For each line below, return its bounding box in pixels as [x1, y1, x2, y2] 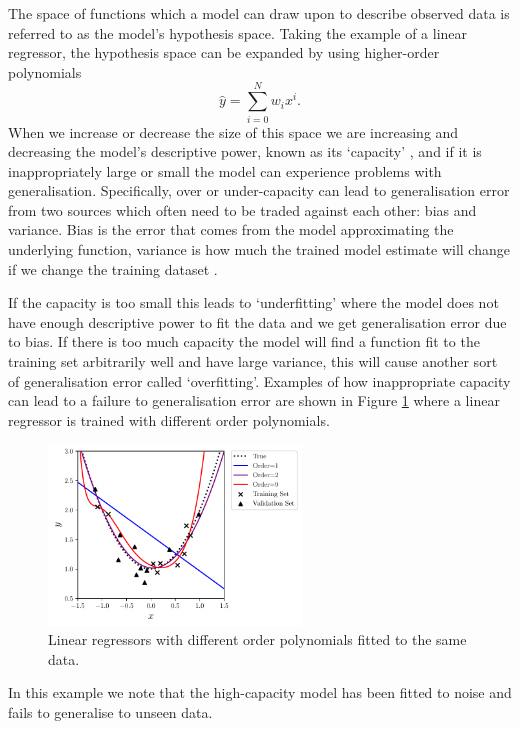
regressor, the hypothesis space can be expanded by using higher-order [8, 42, 440, 63]
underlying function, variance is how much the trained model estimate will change [8, 239, 510, 260]
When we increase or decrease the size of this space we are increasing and [8, 121, 459, 142]
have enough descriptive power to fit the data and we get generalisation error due [8, 311, 507, 332]
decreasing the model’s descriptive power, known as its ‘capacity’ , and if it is [8, 141, 482, 162]
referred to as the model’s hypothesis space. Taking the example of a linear [8, 22, 468, 43]
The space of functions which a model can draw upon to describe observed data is [8, 3, 510, 23]
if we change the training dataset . [8, 258, 218, 279]
